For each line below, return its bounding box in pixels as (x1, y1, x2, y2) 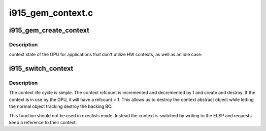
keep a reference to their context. (9, 120, 77, 126)
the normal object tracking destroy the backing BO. (9, 103, 113, 109)
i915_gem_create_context (9, 26, 90, 34)
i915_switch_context (9, 65, 73, 73)
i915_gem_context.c (9, 7, 93, 18)
